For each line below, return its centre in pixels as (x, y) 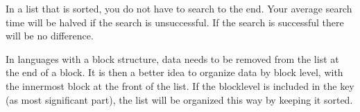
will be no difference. (50, 36)
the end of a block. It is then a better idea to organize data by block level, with (174, 72)
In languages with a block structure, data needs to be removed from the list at (172, 58)
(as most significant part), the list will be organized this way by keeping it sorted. (179, 99)
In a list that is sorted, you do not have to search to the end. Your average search (179, 8)
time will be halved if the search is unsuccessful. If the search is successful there (175, 22)
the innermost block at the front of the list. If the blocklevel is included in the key (180, 85)
